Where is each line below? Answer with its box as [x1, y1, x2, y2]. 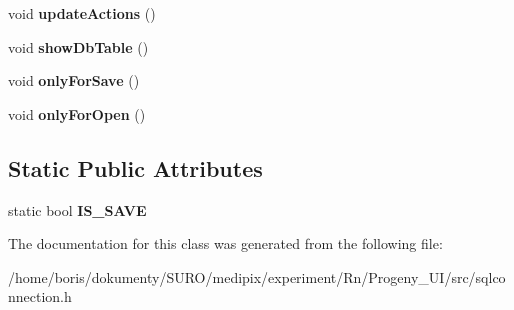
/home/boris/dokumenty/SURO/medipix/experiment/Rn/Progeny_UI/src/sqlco [8, 266, 506, 287]
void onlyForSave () [8, 70, 140, 91]
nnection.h [8, 286, 72, 307]
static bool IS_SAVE [8, 199, 147, 220]
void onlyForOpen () [8, 103, 146, 124]
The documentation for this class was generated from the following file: [8, 233, 443, 254]
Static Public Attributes [8, 152, 263, 183]
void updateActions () [8, 3, 156, 23]
